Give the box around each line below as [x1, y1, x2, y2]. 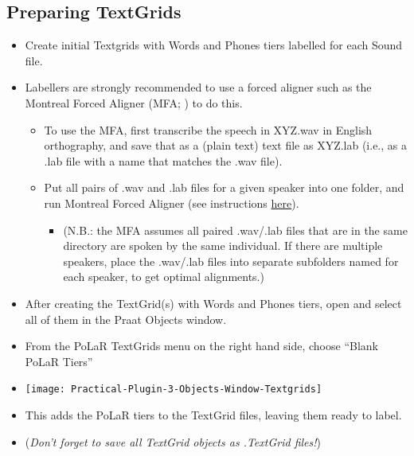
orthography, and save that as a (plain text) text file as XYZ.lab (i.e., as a [44, 137, 407, 154]
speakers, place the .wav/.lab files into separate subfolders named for [63, 252, 399, 269]
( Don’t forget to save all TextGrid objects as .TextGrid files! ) [25, 433, 322, 450]
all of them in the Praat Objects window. [25, 310, 227, 327]
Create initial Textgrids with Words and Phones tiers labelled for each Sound [25, 37, 403, 53]
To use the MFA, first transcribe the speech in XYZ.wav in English [44, 121, 373, 138]
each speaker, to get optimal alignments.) [63, 268, 264, 285]
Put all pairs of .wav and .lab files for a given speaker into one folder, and [44, 179, 404, 196]
